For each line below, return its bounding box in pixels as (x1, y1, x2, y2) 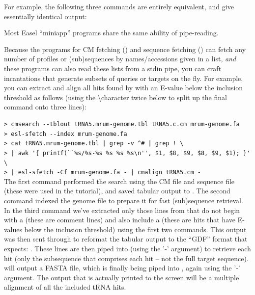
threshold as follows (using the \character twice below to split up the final (4, 92, 227, 102)
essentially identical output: (4, 11, 87, 21)
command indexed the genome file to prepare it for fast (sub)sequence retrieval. (4, 195, 243, 206)
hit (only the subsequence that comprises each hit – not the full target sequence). (4, 253, 249, 263)
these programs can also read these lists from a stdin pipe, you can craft (4, 63, 222, 73)
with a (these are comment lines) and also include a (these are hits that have (4, 215, 235, 225)
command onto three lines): (4, 102, 86, 112)
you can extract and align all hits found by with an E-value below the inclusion (4, 82, 243, 93)
